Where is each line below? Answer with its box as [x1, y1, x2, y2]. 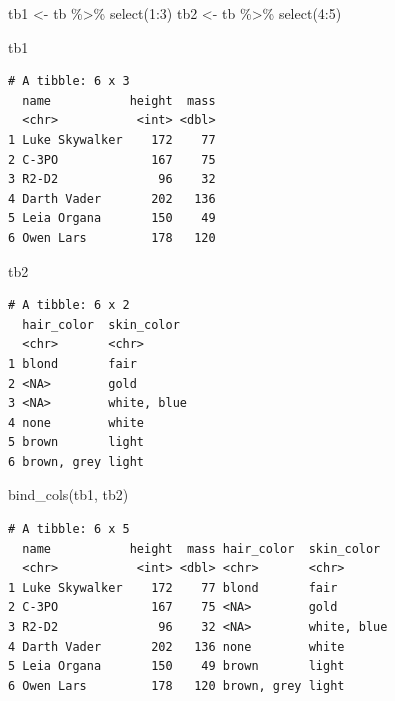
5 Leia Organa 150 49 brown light [8, 659, 345, 674]
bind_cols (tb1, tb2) [8, 484, 129, 505]
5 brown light [8, 435, 145, 450]
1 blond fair [8, 356, 137, 371]
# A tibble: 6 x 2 [8, 298, 130, 313]
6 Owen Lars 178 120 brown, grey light [8, 678, 345, 693]
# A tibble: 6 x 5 [8, 522, 130, 537]
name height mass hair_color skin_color [22, 541, 381, 556]
